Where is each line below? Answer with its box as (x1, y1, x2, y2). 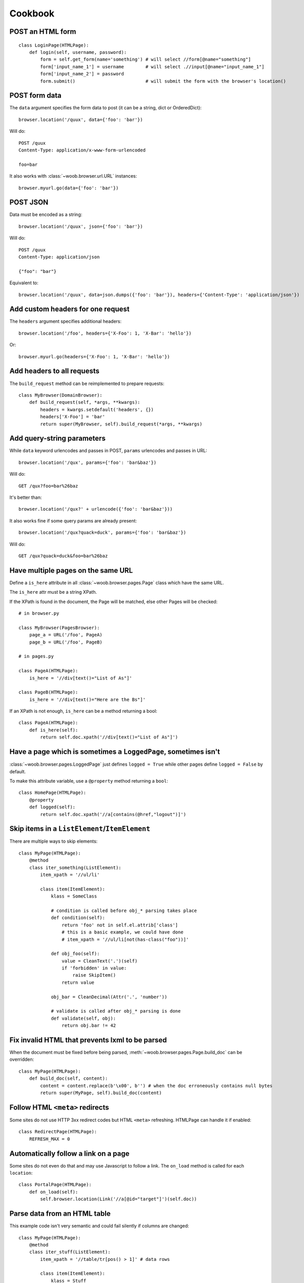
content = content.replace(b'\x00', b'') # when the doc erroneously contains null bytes (40, 1083, 273, 1088)
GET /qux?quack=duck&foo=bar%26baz (18, 553, 108, 559)
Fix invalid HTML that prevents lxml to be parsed (9, 1036, 167, 1044)
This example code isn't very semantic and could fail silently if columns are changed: (9, 1223, 189, 1229)
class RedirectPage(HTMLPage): (18, 1129, 97, 1135)
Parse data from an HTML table (9, 1209, 111, 1218)
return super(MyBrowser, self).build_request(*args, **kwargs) (40, 421, 202, 427)
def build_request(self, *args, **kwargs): (29, 399, 140, 405)
